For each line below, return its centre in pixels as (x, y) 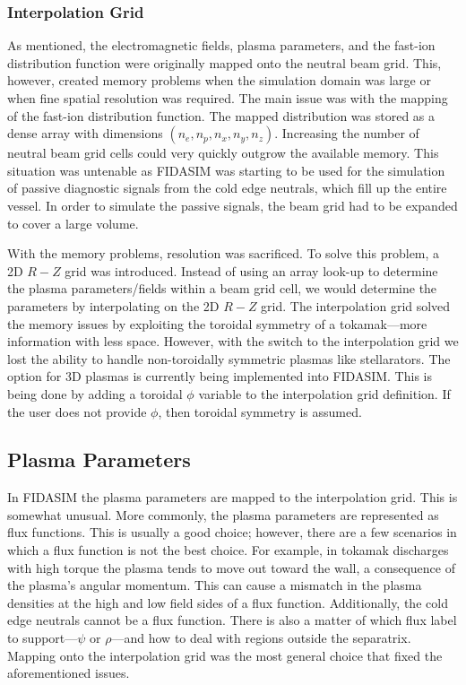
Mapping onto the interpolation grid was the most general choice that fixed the (225, 655)
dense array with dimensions (85, 133)
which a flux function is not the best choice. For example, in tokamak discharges (228, 550)
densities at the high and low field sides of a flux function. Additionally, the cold (228, 602)
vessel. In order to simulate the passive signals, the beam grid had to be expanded (233, 205)
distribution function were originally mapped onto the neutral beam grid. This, (224, 62)
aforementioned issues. (69, 673)
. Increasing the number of (347, 133)
